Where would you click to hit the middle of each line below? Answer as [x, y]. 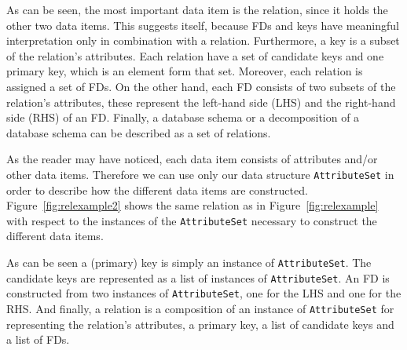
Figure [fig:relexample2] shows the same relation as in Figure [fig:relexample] [192, 205]
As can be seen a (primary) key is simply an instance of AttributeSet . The [189, 262]
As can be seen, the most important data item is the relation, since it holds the [197, 9]
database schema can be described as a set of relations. [139, 132]
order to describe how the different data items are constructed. [157, 190]
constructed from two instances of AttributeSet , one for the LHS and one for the [204, 293]
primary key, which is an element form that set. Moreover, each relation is [185, 71]
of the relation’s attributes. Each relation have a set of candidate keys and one [195, 55]
